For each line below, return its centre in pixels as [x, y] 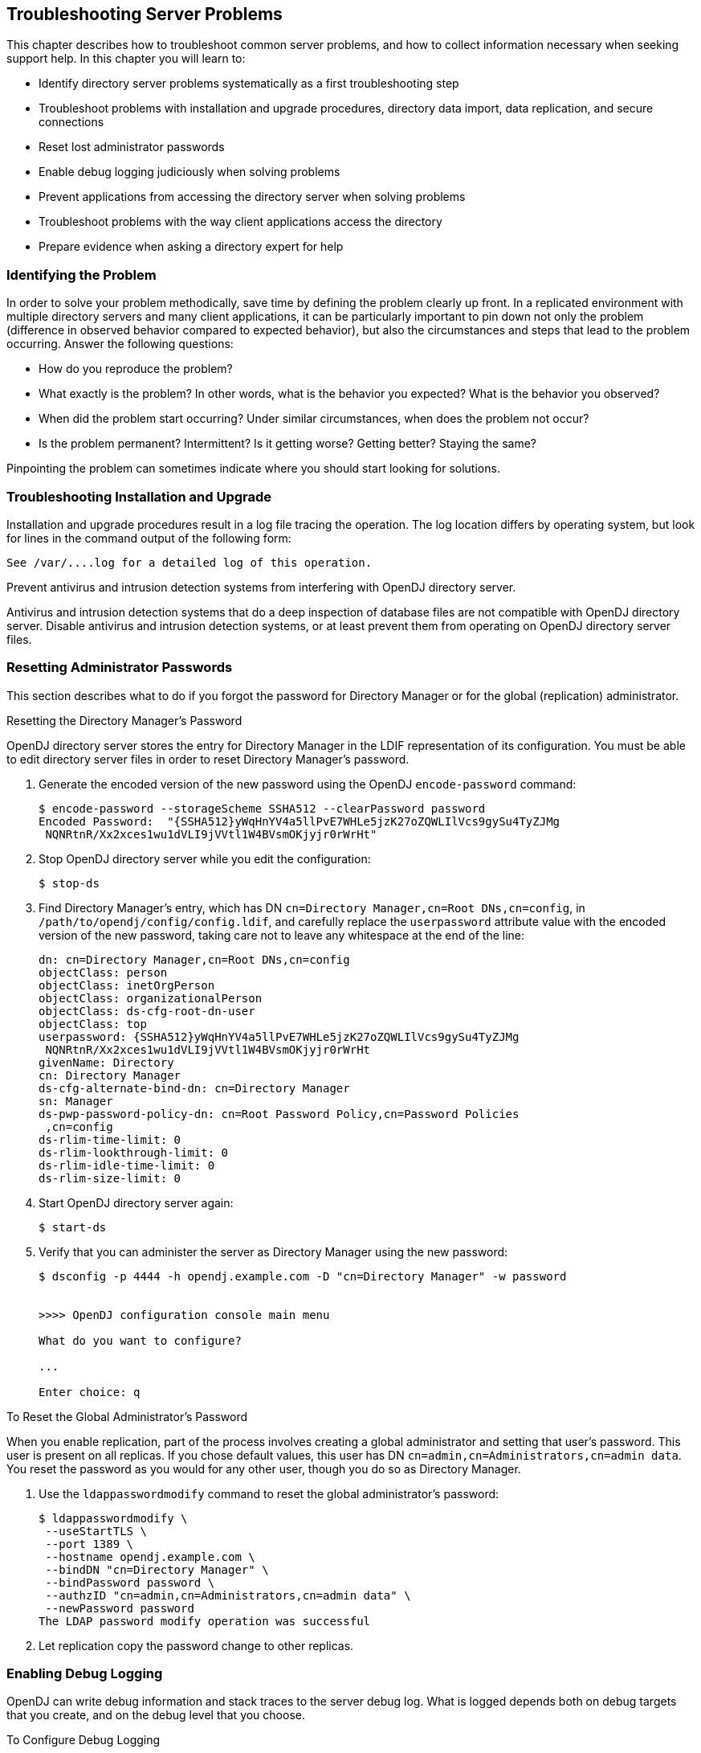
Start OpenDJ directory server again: [136, 1202]
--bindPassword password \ [130, 1582]
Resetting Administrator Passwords [120, 668]
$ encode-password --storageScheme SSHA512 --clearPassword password [262, 808]
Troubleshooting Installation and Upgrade [139, 496]
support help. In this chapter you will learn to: [126, 59]
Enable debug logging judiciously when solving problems [190, 172]
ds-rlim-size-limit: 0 [110, 1178]
